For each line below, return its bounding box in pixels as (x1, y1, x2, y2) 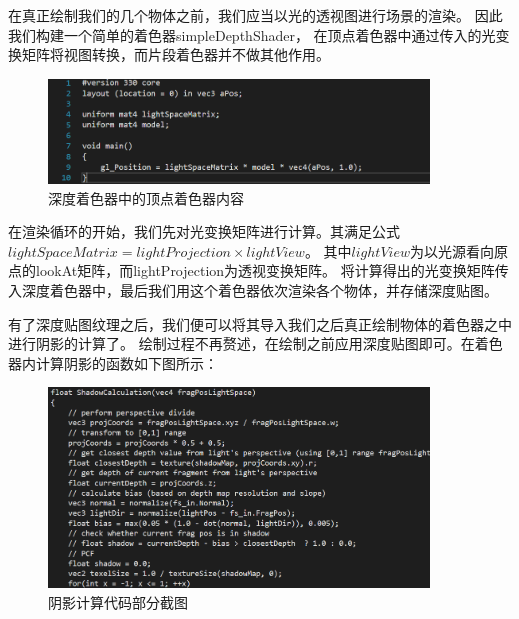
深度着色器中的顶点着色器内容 (48, 187, 244, 208)
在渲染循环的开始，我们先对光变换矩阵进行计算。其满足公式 (8, 221, 400, 242)
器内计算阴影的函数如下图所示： (8, 352, 218, 373)
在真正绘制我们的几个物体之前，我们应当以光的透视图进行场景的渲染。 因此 (8, 5, 503, 25)
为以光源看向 (409, 240, 494, 261)
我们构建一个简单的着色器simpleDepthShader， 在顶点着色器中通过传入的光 (8, 24, 496, 45)
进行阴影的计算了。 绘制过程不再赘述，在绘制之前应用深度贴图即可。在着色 (8, 333, 503, 354)
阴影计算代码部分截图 (48, 591, 188, 612)
